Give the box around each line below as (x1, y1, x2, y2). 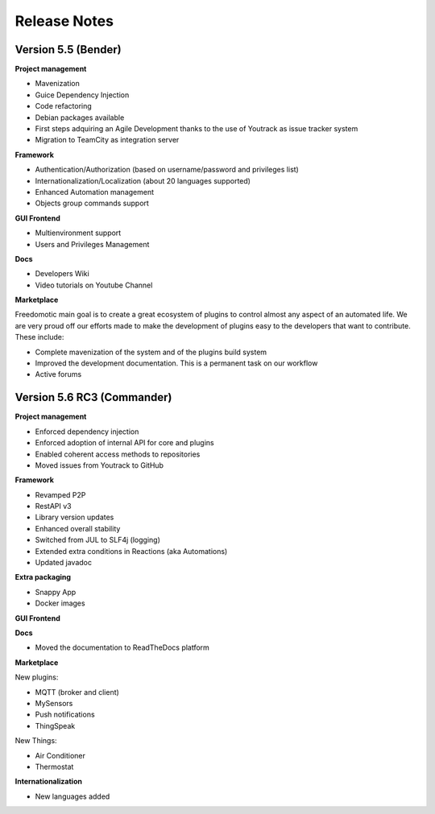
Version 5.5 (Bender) (14, 43, 122, 56)
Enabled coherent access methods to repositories (35, 449, 201, 459)
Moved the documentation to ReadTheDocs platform (35, 643, 209, 652)
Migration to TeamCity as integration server (35, 135, 180, 145)
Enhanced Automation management (35, 187, 155, 196)
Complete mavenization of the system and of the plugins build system (35, 347, 267, 357)
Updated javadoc (35, 558, 93, 568)
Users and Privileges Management (35, 239, 150, 249)
